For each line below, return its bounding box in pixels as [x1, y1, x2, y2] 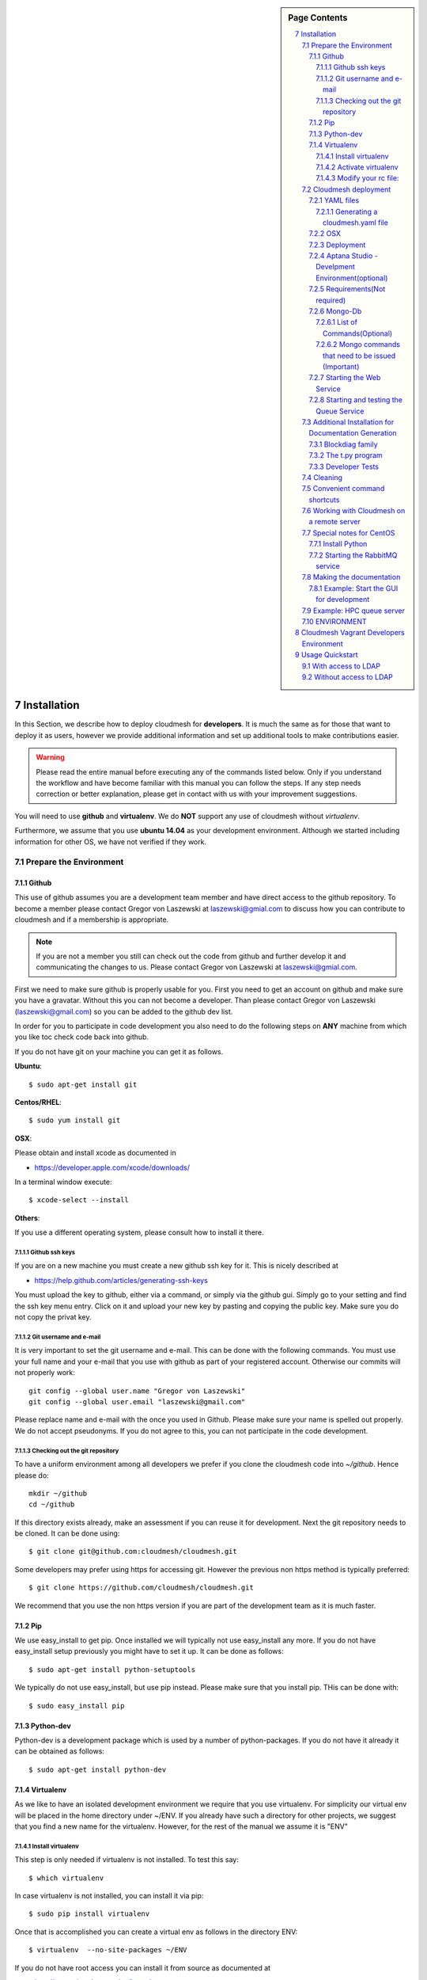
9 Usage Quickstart [295, 650, 359, 660]
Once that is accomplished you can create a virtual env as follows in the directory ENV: [14, 1927, 298, 1936]
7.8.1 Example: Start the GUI [308, 583, 399, 593]
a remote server [308, 517, 361, 527]
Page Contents [288, 13, 348, 23]
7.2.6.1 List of [316, 318, 357, 327]
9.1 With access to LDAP [301, 661, 381, 671]
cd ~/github [28, 1500, 75, 1509]
